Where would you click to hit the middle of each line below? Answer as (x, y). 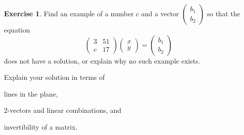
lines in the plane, (31, 93)
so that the (224, 13)
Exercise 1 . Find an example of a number (69, 13)
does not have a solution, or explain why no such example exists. (102, 60)
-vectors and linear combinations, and (65, 110)
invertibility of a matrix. (41, 126)
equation (17, 30)
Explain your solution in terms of (54, 77)
